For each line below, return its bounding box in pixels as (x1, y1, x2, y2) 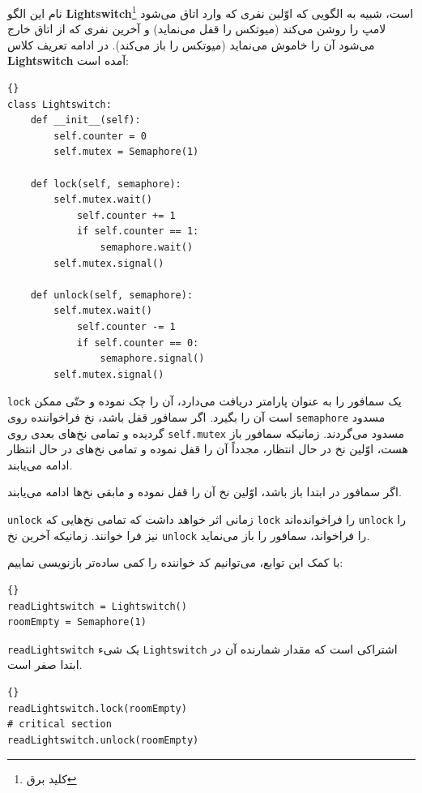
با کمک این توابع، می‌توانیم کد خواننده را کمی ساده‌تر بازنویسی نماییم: (7, 554, 343, 571)
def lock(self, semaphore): (30, 178, 181, 190)
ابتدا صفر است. (7, 656, 83, 673)
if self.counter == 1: (76, 225, 199, 238)
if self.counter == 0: (76, 336, 199, 349)
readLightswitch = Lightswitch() (7, 600, 187, 612)
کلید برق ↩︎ (26, 770, 77, 787)
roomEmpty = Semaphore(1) (7, 616, 147, 628)
